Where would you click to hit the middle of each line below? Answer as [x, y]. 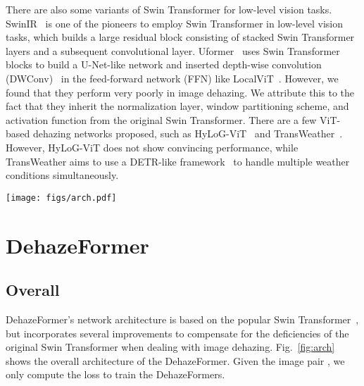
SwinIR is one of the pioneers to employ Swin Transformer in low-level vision [174, 23]
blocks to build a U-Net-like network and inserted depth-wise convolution [164, 64]
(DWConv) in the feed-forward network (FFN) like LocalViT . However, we [172, 78]
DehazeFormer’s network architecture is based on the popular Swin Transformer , [182, 319]
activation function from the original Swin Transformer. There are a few [161, 119]
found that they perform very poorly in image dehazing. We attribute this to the [180, 92]
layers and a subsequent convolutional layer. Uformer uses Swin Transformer [173, 50]
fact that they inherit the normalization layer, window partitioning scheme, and [177, 106]
